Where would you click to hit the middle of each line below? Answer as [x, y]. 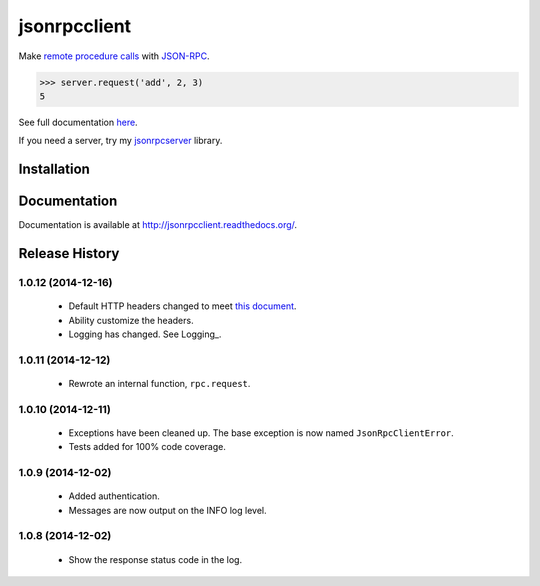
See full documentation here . [78, 122]
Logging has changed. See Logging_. [145, 334]
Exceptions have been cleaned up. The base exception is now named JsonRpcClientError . [261, 432]
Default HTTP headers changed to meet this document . [182, 306]
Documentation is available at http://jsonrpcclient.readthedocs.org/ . [158, 225]
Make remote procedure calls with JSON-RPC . [114, 56]
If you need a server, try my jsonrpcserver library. [120, 141]
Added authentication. [114, 496]
